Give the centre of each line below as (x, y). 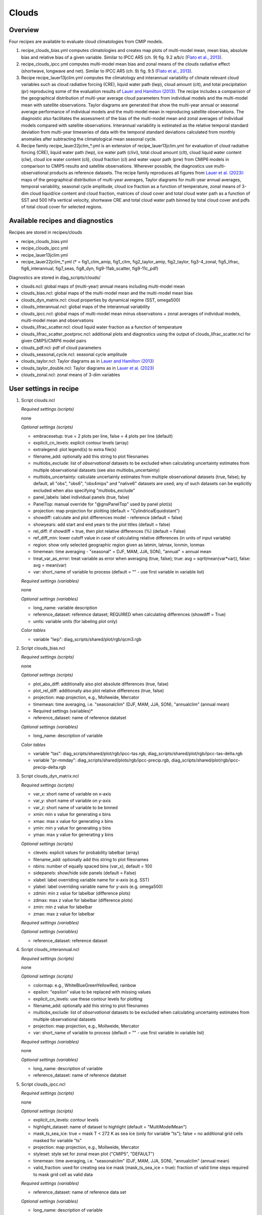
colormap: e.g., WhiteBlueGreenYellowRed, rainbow (85, 985)
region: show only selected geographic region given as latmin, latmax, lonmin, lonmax (119, 545)
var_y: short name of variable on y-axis (72, 801)
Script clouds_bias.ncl (43, 648)
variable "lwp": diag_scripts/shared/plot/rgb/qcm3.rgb (87, 639)
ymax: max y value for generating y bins (73, 835)
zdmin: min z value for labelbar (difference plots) (82, 893)
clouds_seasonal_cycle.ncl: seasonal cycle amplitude (74, 354)
